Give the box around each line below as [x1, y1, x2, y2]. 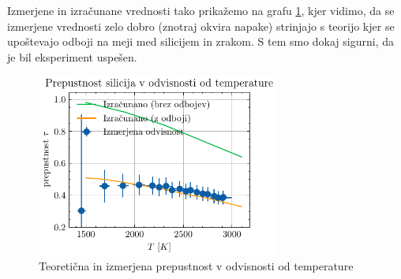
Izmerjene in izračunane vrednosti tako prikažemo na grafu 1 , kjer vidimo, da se [7, 2, 395, 18]
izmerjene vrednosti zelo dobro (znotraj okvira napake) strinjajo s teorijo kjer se [7, 17, 395, 34]
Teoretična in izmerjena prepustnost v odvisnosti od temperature [39, 258, 354, 274]
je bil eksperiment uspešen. [7, 48, 137, 65]
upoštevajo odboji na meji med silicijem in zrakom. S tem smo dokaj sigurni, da [7, 33, 395, 50]
